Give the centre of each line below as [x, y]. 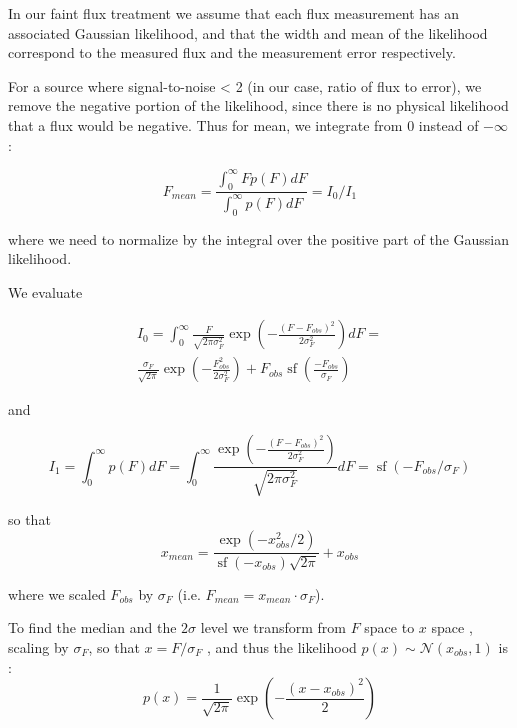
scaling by [38, 646]
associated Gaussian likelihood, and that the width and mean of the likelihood [248, 32]
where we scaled [57, 593]
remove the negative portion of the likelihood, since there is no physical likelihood [258, 105]
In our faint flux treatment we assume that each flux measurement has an [234, 13]
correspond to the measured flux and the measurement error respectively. [232, 52]
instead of [448, 124]
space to [389, 627]
